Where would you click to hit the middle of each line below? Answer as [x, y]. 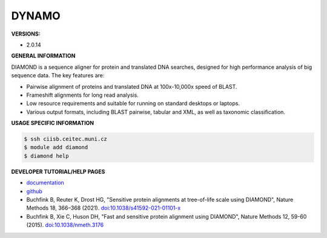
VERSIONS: [26, 34]
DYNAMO [36, 16]
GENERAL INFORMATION [43, 56]
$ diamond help [46, 156]
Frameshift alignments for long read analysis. [82, 95]
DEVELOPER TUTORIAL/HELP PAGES [58, 172]
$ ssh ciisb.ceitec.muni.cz [65, 139]
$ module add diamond [56, 147]
